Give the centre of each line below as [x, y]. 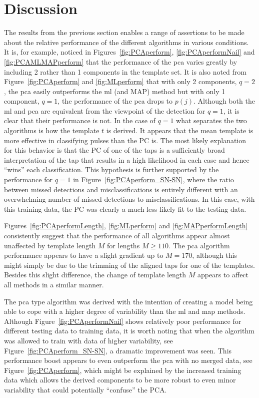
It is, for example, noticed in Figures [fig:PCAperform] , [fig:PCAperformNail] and [129, 52]
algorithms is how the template [52, 130]
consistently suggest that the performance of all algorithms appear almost [117, 235]
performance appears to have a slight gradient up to [84, 255]
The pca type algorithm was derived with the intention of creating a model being [128, 301]
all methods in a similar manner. [54, 284]
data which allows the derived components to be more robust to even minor [120, 380]
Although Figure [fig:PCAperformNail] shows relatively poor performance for [123, 321]
